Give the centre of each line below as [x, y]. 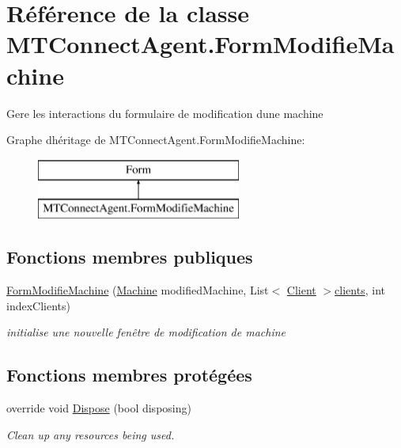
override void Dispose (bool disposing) [99, 408]
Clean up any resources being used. [91, 434]
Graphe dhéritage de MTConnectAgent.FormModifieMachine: [156, 140]
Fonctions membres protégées [129, 375]
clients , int [360, 290]
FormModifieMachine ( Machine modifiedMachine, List [138, 290]
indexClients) [38, 305]
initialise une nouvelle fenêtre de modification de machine [146, 332]
